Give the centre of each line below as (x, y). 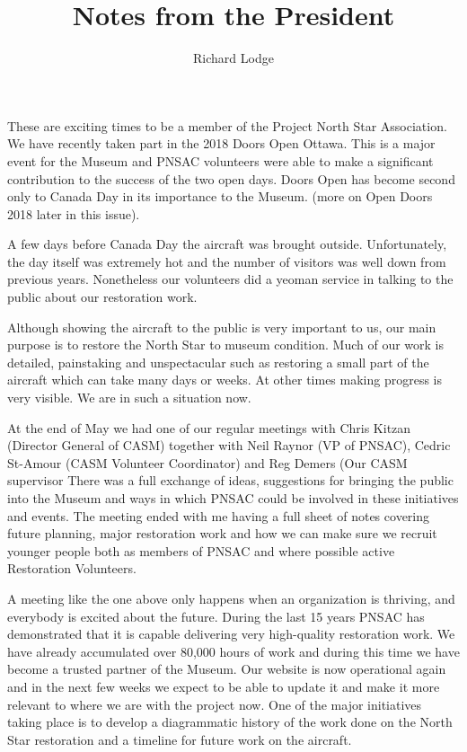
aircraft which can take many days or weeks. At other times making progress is (225, 380)
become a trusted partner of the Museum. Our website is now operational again (227, 669)
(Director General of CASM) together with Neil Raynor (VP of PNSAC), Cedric (229, 445)
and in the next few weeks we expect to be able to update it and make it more (224, 686)
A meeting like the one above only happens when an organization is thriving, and (231, 598)
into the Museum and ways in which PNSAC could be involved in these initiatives (233, 498)
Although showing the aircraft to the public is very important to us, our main (222, 327)
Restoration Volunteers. (72, 568)
